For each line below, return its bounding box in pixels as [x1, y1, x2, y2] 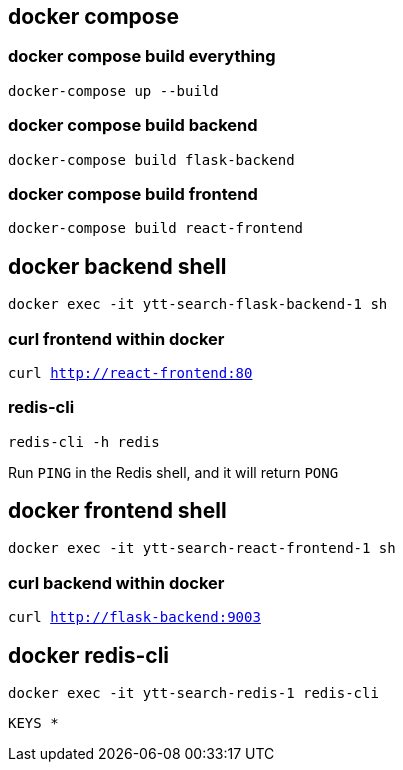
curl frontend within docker [8, 328, 225, 349]
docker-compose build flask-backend [8, 151, 295, 168]
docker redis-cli [8, 642, 170, 668]
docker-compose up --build [8, 82, 219, 99]
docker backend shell [8, 253, 227, 279]
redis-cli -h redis [8, 433, 160, 450]
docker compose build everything [8, 46, 276, 67]
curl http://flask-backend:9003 [8, 609, 261, 626]
